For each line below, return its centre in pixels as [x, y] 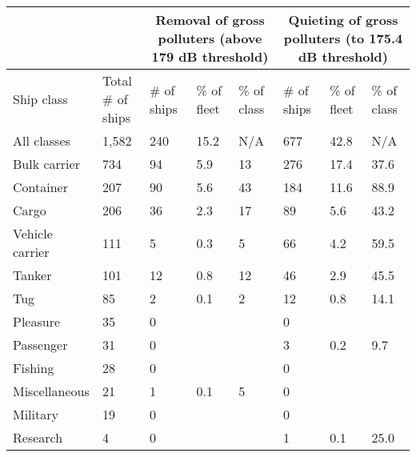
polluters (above [210, 38]
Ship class [40, 99]
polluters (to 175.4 [343, 38]
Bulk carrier [46, 164]
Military [36, 414]
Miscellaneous [51, 391]
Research [38, 437]
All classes [42, 140]
